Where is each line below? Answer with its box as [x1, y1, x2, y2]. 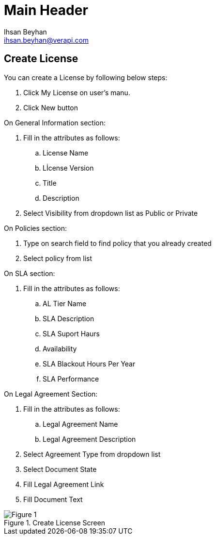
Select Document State [23, 465, 97, 473]
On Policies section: [4, 224, 67, 232]
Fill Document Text [23, 495, 83, 504]
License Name [43, 148, 89, 157]
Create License [4, 52, 78, 65]
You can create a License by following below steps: [4, 73, 168, 82]
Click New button [23, 103, 78, 112]
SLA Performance [43, 374, 99, 383]
